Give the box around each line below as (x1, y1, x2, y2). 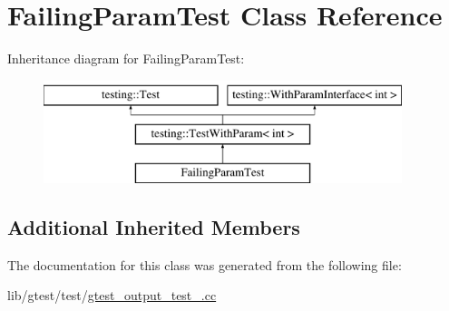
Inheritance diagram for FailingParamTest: (7, 49, 245, 68)
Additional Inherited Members (7, 213, 300, 241)
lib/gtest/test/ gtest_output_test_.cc (7, 286, 217, 305)
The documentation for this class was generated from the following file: (7, 255, 402, 274)
